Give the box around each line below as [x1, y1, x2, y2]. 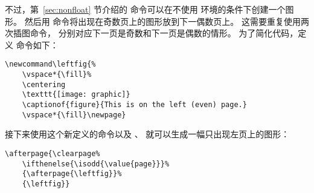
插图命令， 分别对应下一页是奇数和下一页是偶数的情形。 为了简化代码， [13, 27, 298, 39]
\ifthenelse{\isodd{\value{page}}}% [22, 159, 170, 168]
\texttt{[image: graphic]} [22, 90, 130, 99]
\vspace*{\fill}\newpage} [22, 110, 126, 119]
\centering [22, 80, 66, 89]
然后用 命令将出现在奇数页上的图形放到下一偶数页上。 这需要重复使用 [24, 15, 301, 27]
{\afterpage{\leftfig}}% [22, 169, 122, 178]
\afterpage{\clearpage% [5, 149, 100, 158]
